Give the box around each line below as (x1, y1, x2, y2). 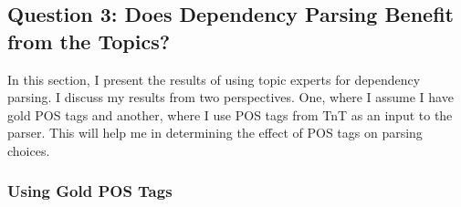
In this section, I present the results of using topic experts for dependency (7, 69, 421, 88)
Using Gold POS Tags (7, 180, 173, 202)
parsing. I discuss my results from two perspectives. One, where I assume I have (7, 88, 454, 107)
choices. (7, 140, 50, 160)
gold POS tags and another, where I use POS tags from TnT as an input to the (7, 105, 453, 124)
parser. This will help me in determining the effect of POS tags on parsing (7, 123, 423, 142)
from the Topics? (7, 26, 171, 55)
